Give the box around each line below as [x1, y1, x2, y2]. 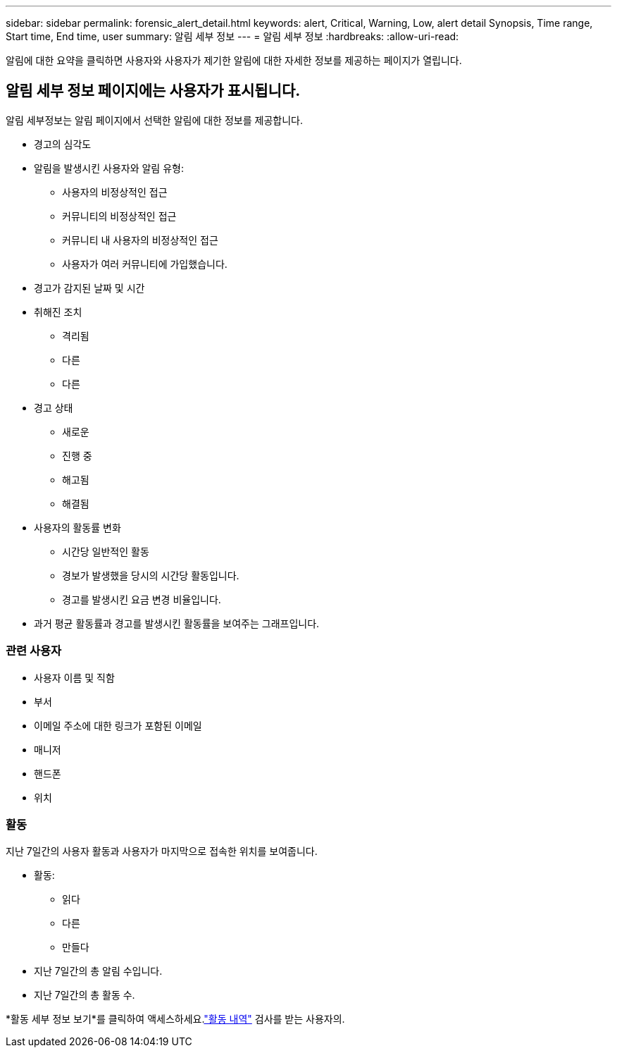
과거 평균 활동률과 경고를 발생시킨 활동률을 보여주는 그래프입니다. [34, 617, 320, 629]
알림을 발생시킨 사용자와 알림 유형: [34, 161, 184, 174]
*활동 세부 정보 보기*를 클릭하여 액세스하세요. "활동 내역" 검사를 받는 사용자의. [6, 1013, 345, 1026]
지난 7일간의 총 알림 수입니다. [34, 965, 163, 978]
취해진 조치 [34, 305, 82, 318]
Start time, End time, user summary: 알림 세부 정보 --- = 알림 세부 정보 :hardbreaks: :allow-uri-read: [6, 30, 459, 42]
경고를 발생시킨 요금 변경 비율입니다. [62, 593, 221, 605]
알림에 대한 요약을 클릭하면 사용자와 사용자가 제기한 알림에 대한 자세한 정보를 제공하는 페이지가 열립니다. [6, 54, 462, 66]
